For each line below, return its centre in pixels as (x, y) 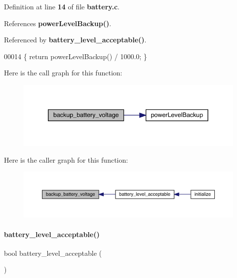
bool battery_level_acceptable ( (53, 253)
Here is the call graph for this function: (63, 73)
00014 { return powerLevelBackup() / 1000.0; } (76, 56)
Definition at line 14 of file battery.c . (62, 6)
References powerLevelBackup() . (58, 23)
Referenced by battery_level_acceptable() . (75, 40)
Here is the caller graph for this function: (66, 159)
